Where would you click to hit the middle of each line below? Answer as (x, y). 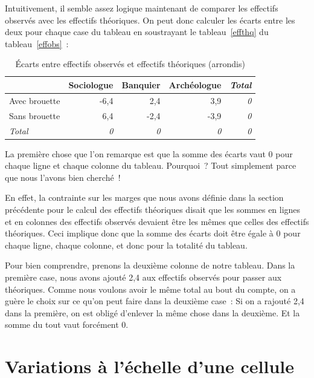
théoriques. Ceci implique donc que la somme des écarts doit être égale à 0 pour (153, 233)
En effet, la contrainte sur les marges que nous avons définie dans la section (144, 197)
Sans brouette (35, 115)
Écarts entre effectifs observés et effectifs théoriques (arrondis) (130, 64)
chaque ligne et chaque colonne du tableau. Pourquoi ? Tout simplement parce (151, 165)
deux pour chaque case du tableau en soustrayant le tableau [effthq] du (137, 32)
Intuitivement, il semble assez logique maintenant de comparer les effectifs (142, 8)
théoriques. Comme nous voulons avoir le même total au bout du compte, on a (150, 289)
